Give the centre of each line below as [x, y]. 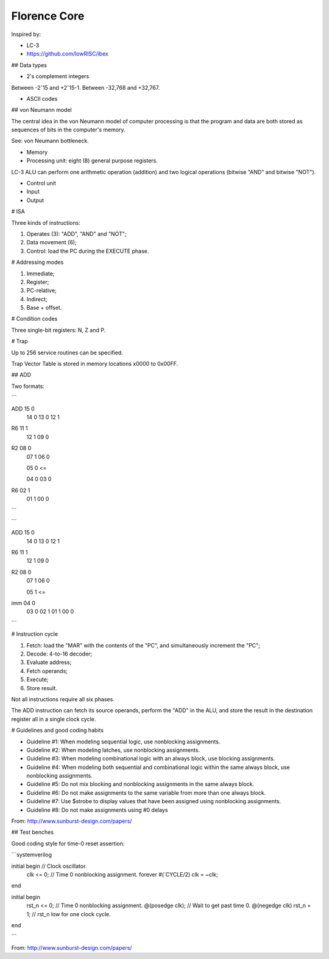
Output [35, 200]
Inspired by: [26, 34]
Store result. [42, 688]
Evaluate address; [49, 662]
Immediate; [41, 273]
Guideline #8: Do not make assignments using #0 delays [97, 810]
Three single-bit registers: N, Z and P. [58, 330]
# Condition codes [34, 319]
